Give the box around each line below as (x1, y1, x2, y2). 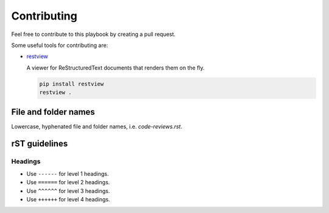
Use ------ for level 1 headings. (26, 170, 109, 177)
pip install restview (39, 80, 104, 87)
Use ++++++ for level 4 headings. (26, 195, 110, 203)
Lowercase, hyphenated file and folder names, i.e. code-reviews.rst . (11, 123, 183, 130)
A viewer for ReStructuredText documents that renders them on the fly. (26, 64, 205, 71)
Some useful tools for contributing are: (11, 42, 108, 49)
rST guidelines (11, 139, 68, 149)
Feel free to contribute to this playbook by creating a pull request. (11, 31, 176, 38)
